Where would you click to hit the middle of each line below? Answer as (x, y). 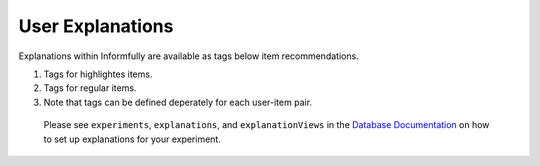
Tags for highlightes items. (98, 74)
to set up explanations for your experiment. (132, 139)
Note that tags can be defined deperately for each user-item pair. (178, 102)
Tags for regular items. (90, 88)
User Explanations (96, 26)
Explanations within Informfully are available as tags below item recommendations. (188, 56)
